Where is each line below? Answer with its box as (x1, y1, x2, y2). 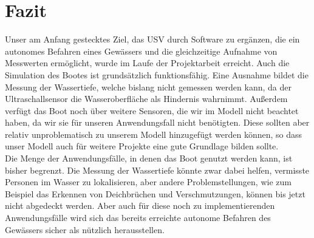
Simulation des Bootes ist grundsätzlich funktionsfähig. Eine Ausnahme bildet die (5, 68, 309, 81)
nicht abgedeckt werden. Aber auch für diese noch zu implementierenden (5, 199, 275, 212)
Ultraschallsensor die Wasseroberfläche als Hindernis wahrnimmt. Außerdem (5, 92, 288, 105)
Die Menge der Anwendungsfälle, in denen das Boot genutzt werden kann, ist (5, 152, 293, 165)
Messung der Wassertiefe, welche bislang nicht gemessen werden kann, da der (5, 80, 292, 93)
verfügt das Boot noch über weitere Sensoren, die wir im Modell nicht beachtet (5, 104, 299, 117)
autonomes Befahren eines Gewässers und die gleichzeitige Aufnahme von (5, 44, 278, 57)
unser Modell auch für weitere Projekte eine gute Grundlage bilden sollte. (5, 140, 279, 152)
